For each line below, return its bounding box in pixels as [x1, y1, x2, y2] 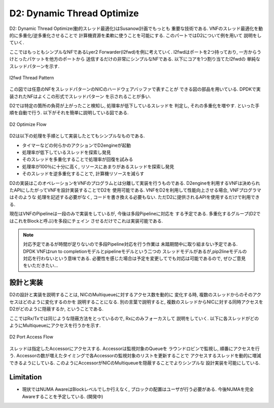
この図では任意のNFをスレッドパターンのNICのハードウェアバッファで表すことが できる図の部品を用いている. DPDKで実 [9, 86, 261, 92]
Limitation [9, 373, 42, 382]
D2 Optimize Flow [9, 121, 47, 127]
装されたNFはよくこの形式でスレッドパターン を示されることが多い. [9, 93, 152, 99]
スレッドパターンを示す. [9, 63, 60, 69]
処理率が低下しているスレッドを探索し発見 [22, 149, 111, 155]
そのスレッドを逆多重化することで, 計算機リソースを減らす [22, 171, 145, 177]
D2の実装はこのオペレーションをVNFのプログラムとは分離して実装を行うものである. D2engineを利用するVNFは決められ [9, 180, 260, 186]
